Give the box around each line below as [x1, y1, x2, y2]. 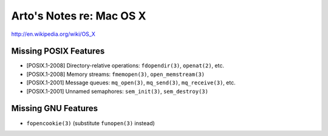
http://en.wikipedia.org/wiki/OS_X [11, 30, 95, 38]
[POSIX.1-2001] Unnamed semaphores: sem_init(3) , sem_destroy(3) [26, 87, 209, 95]
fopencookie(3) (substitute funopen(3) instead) [26, 119, 155, 127]
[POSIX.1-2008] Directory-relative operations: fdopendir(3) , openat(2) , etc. [26, 62, 225, 69]
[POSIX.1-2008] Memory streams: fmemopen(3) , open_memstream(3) [26, 70, 205, 78]
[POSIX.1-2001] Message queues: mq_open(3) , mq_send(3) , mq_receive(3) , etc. [26, 79, 236, 86]
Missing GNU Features [11, 103, 98, 114]
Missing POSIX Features [11, 46, 105, 56]
